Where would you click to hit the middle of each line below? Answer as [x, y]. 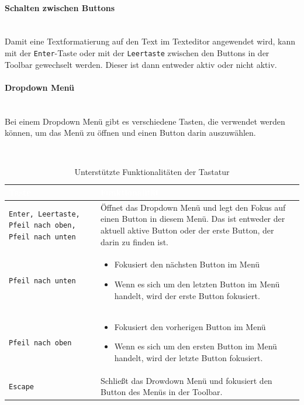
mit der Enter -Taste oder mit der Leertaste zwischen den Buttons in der [137, 52]
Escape [21, 387]
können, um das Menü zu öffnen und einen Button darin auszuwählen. [130, 133]
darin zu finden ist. [134, 241]
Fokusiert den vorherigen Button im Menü [190, 326]
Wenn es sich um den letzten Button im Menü [197, 284]
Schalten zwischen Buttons [60, 7]
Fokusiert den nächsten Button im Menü [187, 264]
